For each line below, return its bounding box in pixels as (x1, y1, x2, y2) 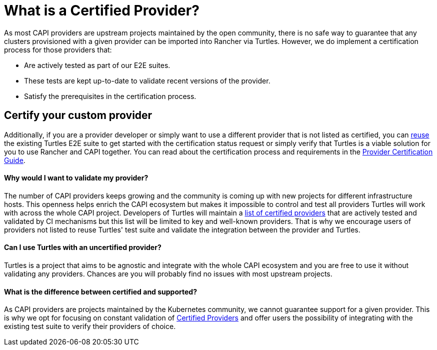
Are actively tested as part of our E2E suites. (24, 60, 170, 69)
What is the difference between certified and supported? (4, 287, 197, 296)
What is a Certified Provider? (4, 2, 199, 19)
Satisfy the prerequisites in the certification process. (24, 91, 196, 100)
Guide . (4, 155, 25, 164)
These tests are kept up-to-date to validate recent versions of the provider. (24, 76, 270, 85)
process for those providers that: (4, 45, 112, 54)
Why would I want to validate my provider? (4, 173, 148, 182)
